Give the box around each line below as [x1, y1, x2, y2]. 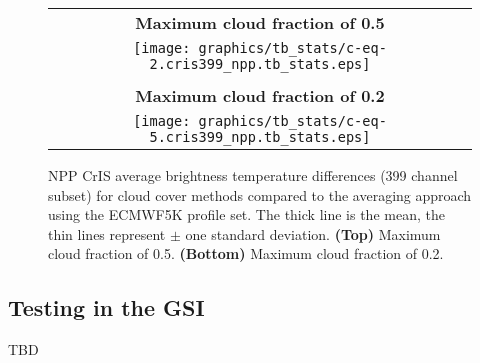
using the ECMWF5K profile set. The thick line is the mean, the [48, 204, 445, 225]
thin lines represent [48, 223, 166, 244]
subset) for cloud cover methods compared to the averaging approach [48, 184, 472, 205]
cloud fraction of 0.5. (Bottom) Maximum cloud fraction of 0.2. [48, 243, 444, 264]
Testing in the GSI [8, 292, 205, 323]
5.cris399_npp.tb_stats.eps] [149, 129, 371, 145]
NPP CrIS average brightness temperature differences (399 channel [48, 165, 458, 185]
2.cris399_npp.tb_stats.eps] [149, 56, 371, 72]
